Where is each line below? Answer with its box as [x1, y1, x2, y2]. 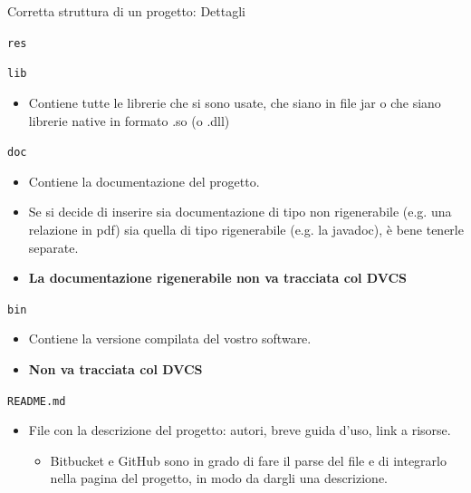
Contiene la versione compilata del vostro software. [28, 329, 312, 348]
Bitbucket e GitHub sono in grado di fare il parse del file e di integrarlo [50, 450, 447, 469]
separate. [28, 237, 79, 256]
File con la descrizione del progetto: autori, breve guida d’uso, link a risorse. [28, 420, 451, 440]
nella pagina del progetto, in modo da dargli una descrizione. [50, 469, 388, 488]
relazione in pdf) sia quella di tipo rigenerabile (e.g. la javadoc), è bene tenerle [28, 219, 464, 238]
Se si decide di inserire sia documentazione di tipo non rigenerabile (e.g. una [28, 202, 452, 221]
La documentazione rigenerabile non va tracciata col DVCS [28, 268, 407, 287]
